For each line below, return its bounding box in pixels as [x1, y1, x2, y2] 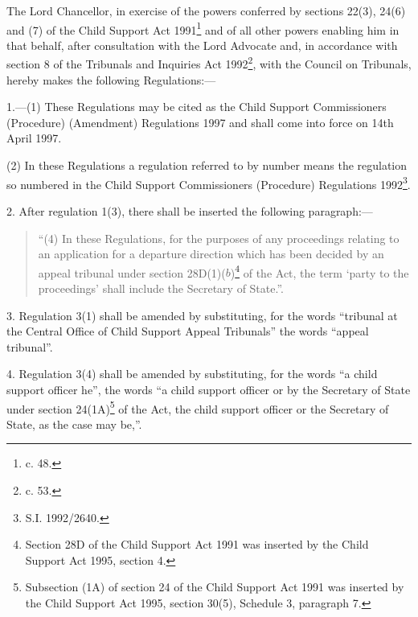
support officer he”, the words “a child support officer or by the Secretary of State [6, 380, 411, 397]
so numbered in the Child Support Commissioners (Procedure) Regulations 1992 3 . [6, 173, 411, 192]
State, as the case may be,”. [6, 415, 142, 432]
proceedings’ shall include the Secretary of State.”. [38, 279, 284, 296]
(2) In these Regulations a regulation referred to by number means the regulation [6, 157, 408, 174]
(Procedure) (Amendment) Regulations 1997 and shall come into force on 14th [6, 113, 394, 130]
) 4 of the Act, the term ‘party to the [230, 261, 409, 281]
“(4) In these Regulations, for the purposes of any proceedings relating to [38, 229, 400, 246]
